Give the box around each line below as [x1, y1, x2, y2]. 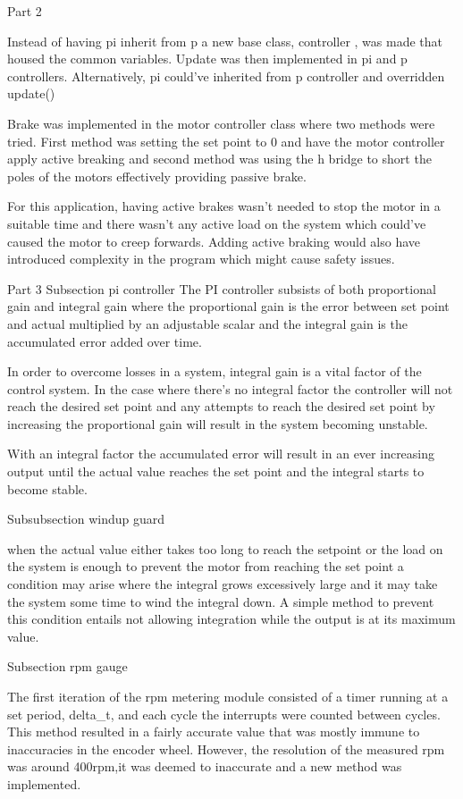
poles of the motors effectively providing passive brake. [7, 166, 307, 185]
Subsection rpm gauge [7, 657, 128, 676]
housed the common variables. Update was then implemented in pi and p [7, 49, 408, 68]
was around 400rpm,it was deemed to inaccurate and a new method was [7, 757, 402, 776]
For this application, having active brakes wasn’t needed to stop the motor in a [7, 197, 441, 215]
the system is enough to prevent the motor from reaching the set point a [7, 557, 404, 576]
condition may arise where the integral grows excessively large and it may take [7, 575, 438, 593]
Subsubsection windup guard [7, 509, 165, 528]
